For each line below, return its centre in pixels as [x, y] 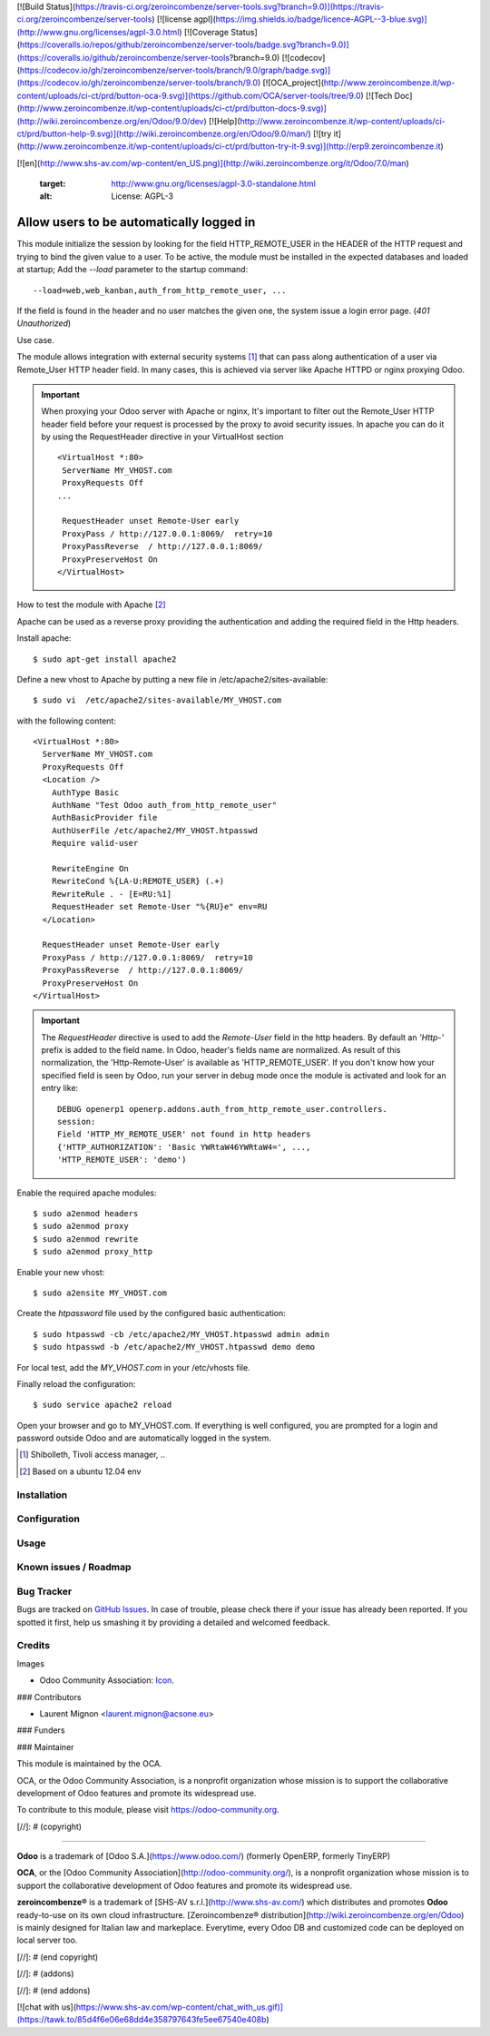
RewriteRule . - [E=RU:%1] [112, 894]
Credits [33, 1646]
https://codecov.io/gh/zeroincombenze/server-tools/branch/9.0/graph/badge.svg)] [175, 70]
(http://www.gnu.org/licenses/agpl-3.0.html [98, 32]
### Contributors [49, 1697]
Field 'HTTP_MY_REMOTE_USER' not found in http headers [184, 1134]
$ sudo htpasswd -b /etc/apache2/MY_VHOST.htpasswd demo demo [174, 1347]
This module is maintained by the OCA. [89, 1764]
